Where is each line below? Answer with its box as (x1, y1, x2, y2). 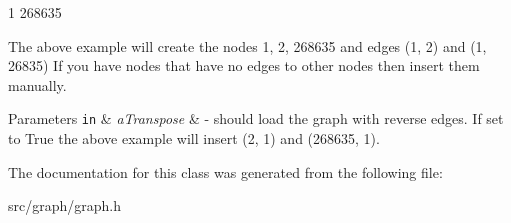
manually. (8, 74, 67, 95)
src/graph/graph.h (8, 195, 122, 216)
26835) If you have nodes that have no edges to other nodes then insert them (8, 55, 480, 76)
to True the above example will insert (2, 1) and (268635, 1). (8, 128, 380, 149)
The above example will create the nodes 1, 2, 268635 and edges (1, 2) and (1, (8, 35, 487, 56)
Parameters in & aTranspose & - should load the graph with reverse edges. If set (8, 108, 504, 129)
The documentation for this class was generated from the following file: (8, 161, 443, 182)
